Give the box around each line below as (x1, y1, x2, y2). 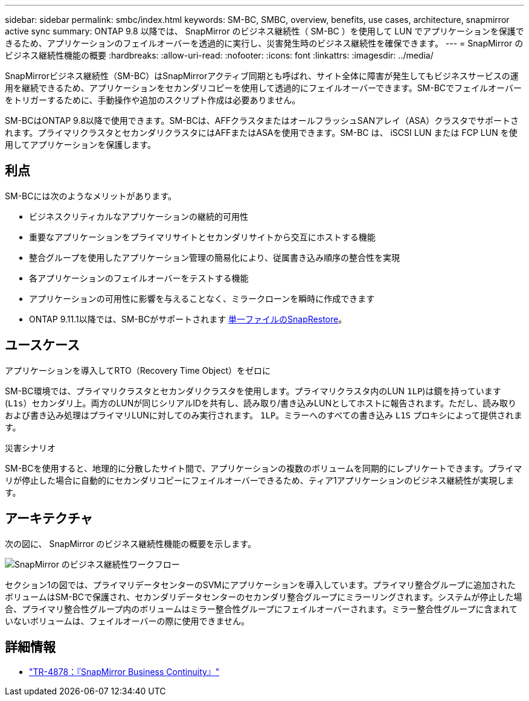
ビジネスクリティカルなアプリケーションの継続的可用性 (29, 211, 248, 222)
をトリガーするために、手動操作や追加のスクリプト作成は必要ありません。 (5, 95, 301, 105)
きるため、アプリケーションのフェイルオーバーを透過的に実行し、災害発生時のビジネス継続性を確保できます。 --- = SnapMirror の (5, 38, 524, 48)
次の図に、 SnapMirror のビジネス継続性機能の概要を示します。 (5, 538, 256, 549)
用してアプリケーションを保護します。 (5, 139, 156, 150)
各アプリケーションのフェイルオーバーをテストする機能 (29, 272, 249, 283)
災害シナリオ (5, 442, 56, 453)
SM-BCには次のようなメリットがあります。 (5, 190, 177, 201)
